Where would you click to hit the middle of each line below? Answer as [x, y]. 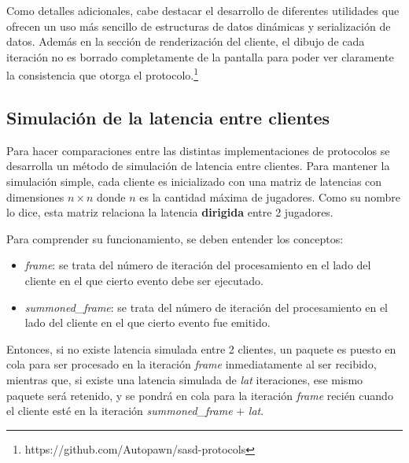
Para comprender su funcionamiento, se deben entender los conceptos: [175, 238]
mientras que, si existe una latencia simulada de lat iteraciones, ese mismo [185, 379]
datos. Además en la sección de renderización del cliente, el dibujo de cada [186, 41]
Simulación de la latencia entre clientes [168, 118]
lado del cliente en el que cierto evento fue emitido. [147, 322]
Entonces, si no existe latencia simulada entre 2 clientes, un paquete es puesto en [201, 348]
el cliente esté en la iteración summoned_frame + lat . [135, 411]
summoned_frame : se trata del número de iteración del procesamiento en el [206, 307]
